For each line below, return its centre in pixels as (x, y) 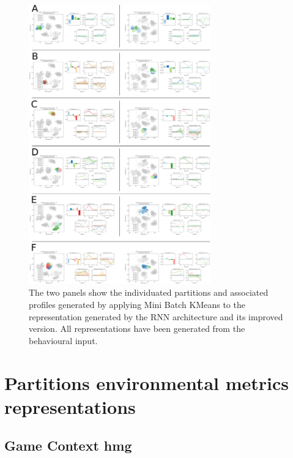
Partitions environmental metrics (147, 382)
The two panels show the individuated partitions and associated (149, 292)
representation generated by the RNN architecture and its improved (156, 316)
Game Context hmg (68, 445)
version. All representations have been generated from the (137, 328)
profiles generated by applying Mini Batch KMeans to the (137, 305)
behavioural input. (63, 340)
